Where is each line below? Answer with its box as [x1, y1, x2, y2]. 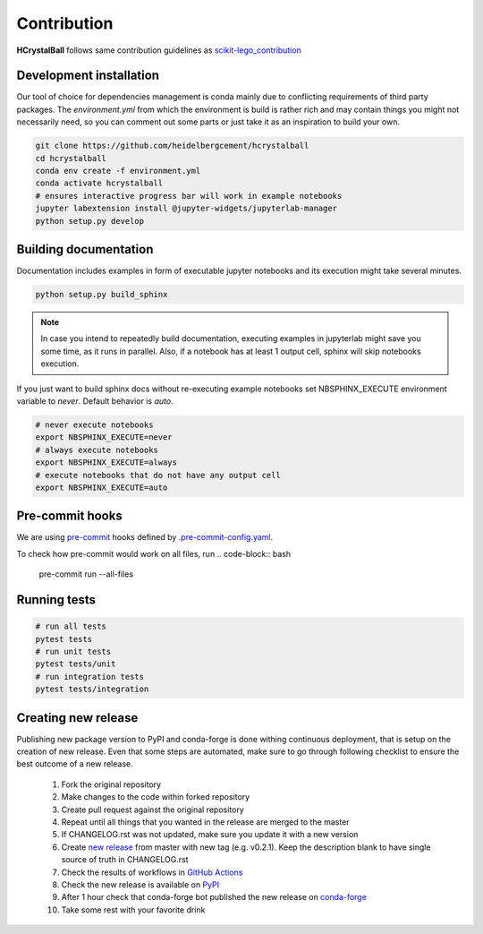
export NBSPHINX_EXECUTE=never [35, 433, 174, 442]
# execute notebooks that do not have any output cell [35, 470, 281, 480]
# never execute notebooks [35, 419, 154, 430]
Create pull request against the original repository [61, 804, 245, 815]
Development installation [16, 68, 160, 83]
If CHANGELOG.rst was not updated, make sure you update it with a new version [61, 829, 359, 840]
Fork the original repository [61, 779, 161, 790]
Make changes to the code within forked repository [61, 792, 250, 802]
